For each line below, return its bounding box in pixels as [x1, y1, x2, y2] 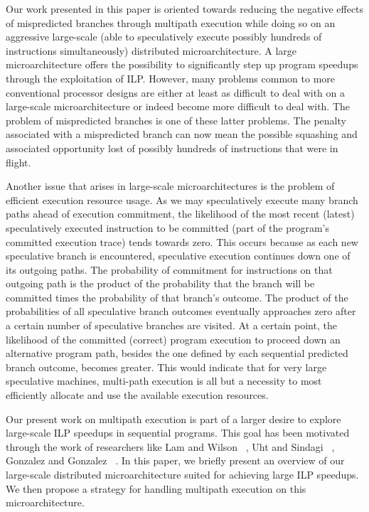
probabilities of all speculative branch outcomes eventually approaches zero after [6, 304, 356, 319]
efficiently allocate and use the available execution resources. [6, 388, 269, 402]
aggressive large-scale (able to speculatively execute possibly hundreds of [6, 29, 322, 44]
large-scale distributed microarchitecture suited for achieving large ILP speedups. [6, 467, 359, 481]
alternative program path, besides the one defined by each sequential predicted [6, 346, 348, 361]
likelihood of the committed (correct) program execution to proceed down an [6, 331, 341, 346]
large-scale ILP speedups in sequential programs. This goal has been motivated [6, 425, 350, 440]
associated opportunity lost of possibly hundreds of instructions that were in [6, 140, 338, 155]
